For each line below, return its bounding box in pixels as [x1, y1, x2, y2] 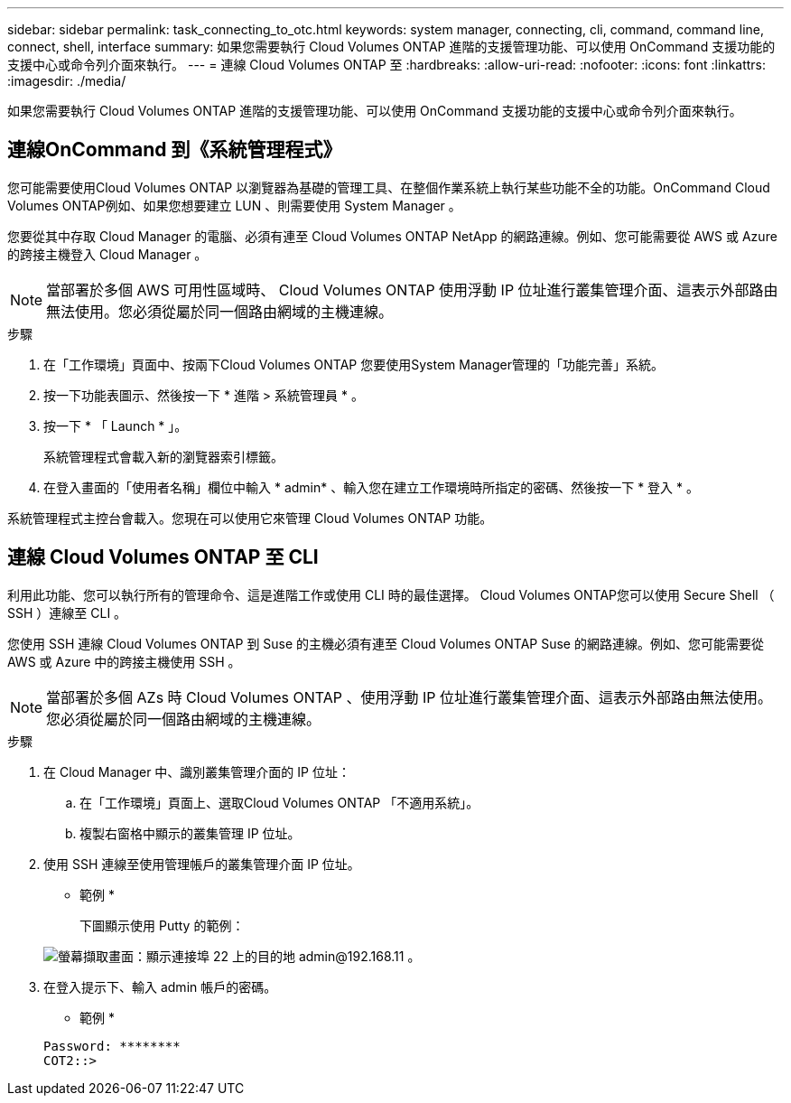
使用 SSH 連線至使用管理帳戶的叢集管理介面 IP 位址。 [43, 855, 360, 872]
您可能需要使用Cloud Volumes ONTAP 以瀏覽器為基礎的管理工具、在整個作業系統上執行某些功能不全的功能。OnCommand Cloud [7, 179, 770, 195]
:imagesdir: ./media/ [7, 73, 126, 89]
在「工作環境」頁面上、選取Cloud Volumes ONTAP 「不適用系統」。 [79, 794, 479, 810]
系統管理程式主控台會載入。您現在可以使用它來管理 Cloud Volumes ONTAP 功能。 [7, 509, 493, 526]
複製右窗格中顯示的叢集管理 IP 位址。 [79, 825, 301, 841]
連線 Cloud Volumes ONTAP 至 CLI [7, 546, 319, 569]
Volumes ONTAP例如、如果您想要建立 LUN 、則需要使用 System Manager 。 [7, 197, 461, 213]
